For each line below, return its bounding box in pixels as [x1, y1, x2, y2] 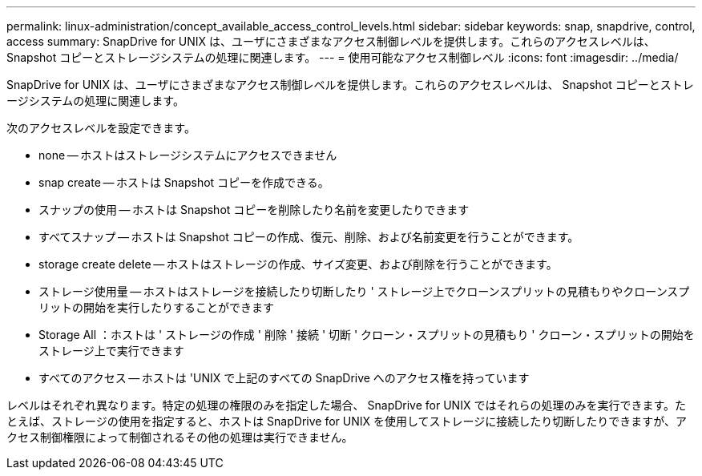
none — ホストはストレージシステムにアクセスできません [38, 148, 337, 162]
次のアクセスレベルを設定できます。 [6, 121, 196, 135]
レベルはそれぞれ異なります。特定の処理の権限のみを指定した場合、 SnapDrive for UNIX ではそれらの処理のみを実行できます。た [6, 398, 687, 412]
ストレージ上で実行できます [38, 344, 184, 357]
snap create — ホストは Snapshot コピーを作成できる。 [38, 175, 329, 189]
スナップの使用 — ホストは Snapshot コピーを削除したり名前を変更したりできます [38, 203, 470, 216]
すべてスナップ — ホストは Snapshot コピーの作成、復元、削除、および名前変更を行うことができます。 [38, 230, 579, 244]
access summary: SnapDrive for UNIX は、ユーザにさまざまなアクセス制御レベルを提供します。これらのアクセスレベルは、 [6, 34, 656, 48]
